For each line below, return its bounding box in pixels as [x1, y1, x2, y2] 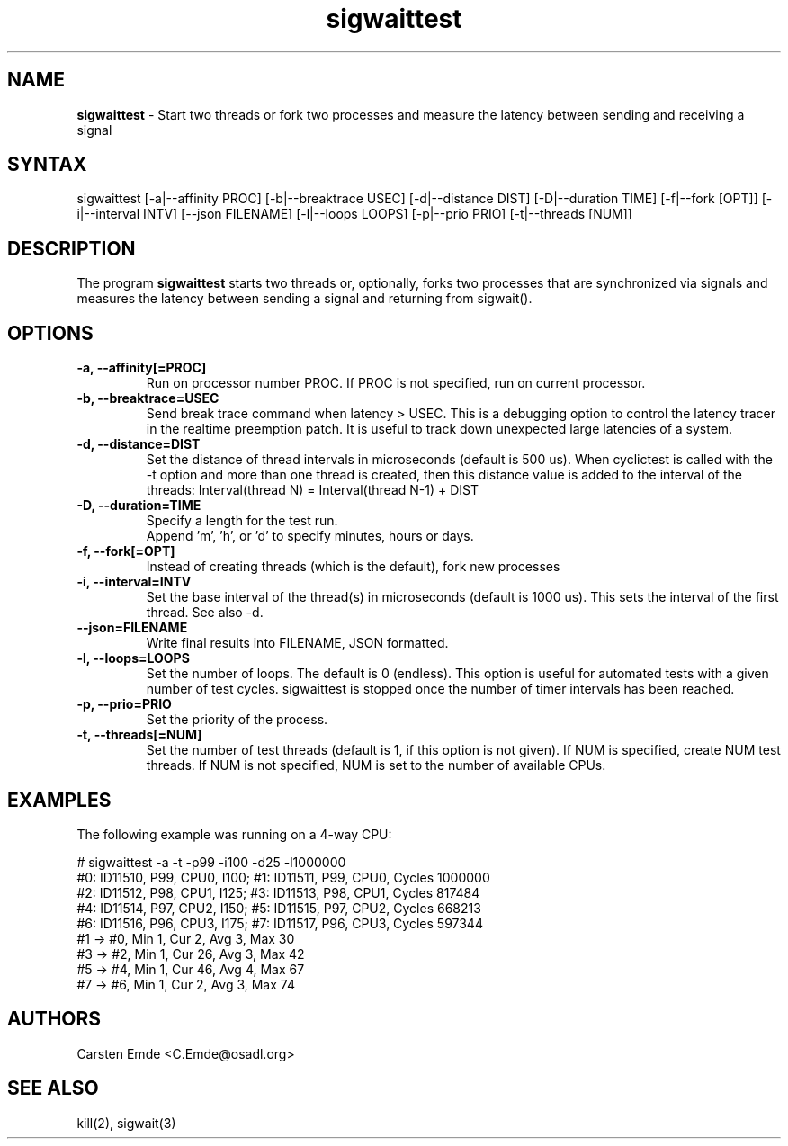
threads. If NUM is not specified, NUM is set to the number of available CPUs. [146, 757, 606, 774]
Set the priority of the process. [146, 712, 328, 728]
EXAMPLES [7, 788, 112, 811]
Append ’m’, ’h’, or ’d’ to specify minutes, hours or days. [146, 528, 474, 544]
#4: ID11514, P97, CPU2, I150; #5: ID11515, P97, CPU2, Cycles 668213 [76, 900, 481, 916]
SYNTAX [7, 153, 87, 176]
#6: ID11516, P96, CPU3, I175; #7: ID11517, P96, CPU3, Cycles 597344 [76, 915, 483, 931]
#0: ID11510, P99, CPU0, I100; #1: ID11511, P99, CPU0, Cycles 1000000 [76, 869, 490, 885]
